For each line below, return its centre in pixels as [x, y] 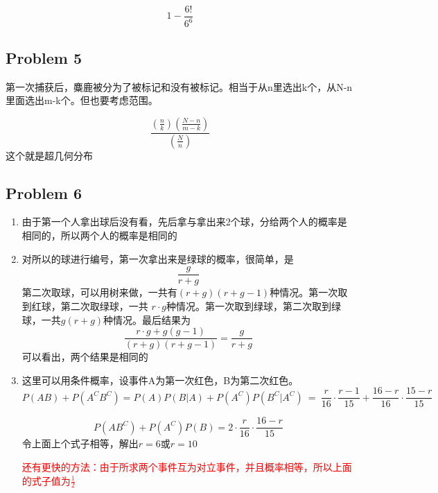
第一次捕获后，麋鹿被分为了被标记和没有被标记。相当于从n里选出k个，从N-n [179, 86]
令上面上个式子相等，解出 [80, 443]
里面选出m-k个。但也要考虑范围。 [82, 100]
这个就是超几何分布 [49, 155]
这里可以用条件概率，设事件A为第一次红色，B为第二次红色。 [160, 380]
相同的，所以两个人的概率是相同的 [99, 235]
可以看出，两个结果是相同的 [85, 357]
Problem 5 [44, 57]
